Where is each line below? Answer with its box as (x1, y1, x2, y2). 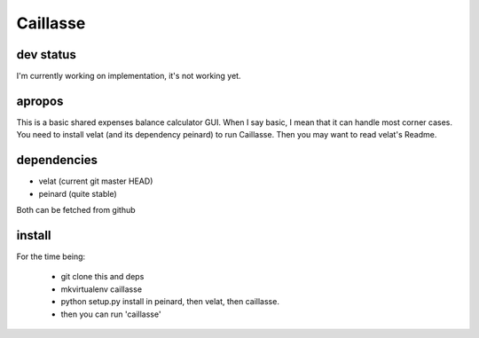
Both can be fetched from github (16, 205, 137, 216)
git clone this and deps (60, 271, 145, 282)
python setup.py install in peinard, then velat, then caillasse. (60, 296, 279, 307)
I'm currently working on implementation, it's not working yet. (16, 71, 241, 82)
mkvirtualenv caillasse (60, 284, 142, 295)
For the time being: (16, 251, 86, 262)
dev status (16, 47, 77, 62)
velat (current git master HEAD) (38, 176, 153, 186)
